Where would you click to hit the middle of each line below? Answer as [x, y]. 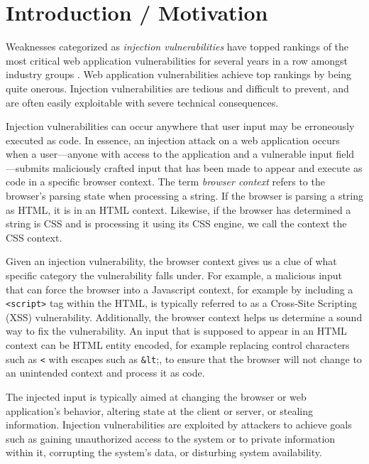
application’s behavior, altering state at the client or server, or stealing [159, 410]
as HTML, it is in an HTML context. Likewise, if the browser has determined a [178, 209]
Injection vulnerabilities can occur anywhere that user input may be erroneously [180, 126]
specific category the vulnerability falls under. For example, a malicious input [174, 275]
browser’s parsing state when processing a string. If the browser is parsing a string [185, 196]
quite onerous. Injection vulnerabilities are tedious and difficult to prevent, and [177, 88]
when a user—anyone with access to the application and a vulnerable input [169, 154]
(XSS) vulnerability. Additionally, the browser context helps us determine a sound [184, 317]
